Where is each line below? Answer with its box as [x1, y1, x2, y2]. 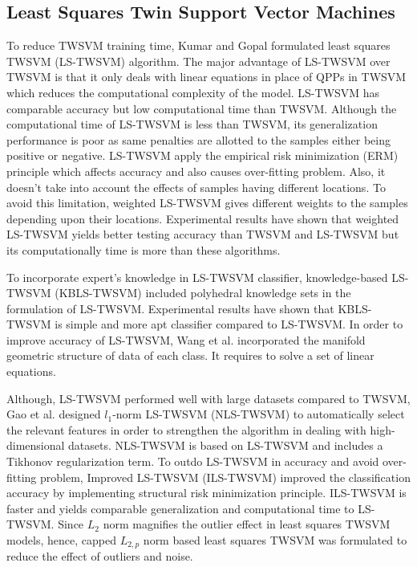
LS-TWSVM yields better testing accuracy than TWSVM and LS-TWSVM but [6, 226, 399, 243]
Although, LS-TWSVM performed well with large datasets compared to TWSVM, [6, 390, 411, 406]
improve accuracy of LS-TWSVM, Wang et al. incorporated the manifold [6, 331, 366, 348]
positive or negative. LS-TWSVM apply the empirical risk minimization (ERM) [6, 147, 399, 164]
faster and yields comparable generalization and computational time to [6, 500, 354, 516]
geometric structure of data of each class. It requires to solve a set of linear [6, 347, 374, 364]
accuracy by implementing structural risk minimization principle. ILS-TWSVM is [6, 484, 407, 501]
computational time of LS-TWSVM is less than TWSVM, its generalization [6, 116, 378, 133]
